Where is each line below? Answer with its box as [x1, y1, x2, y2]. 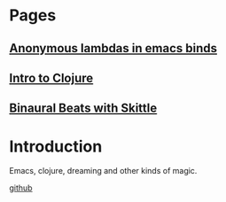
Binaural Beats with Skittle [9, 101, 158, 116]
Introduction [9, 136, 103, 156]
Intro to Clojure [9, 70, 94, 85]
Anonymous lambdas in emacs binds [9, 41, 217, 56]
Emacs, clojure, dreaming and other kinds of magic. [9, 166, 198, 176]
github [9, 183, 33, 193]
